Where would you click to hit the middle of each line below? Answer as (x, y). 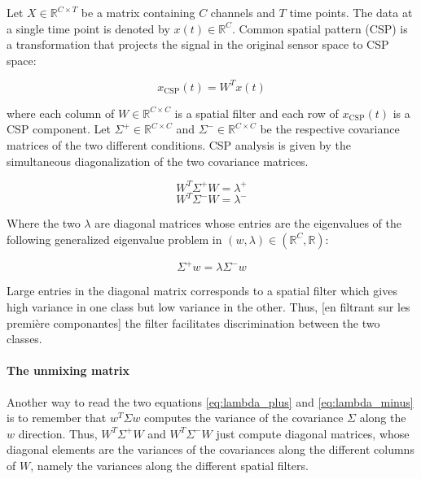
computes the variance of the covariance (244, 418)
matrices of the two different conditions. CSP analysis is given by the (179, 145)
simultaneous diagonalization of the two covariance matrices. (158, 161)
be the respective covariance (330, 129)
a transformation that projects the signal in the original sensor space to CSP (198, 44)
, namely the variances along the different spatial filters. (169, 465)
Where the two (44, 223)
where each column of (61, 113)
